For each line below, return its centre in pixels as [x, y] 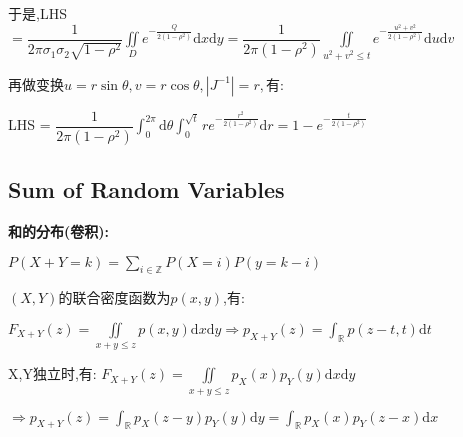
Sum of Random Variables [146, 189]
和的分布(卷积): [58, 231]
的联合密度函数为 [114, 297]
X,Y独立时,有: [52, 373]
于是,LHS [37, 13]
